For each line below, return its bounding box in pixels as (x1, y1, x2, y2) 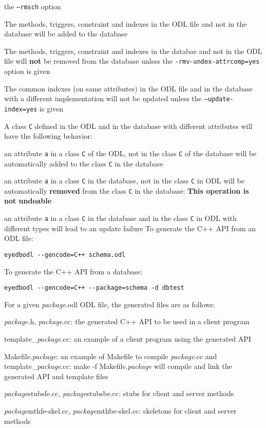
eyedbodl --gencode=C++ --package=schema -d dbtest (4, 284, 184, 292)
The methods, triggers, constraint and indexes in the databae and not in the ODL (4, 45, 262, 56)
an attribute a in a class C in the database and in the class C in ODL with (4, 213, 237, 224)
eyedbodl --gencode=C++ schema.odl (4, 251, 126, 258)
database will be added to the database (4, 28, 128, 39)
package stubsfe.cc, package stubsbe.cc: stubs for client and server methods (4, 388, 234, 399)
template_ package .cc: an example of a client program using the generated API (4, 333, 251, 344)
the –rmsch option (4, 1, 61, 11)
